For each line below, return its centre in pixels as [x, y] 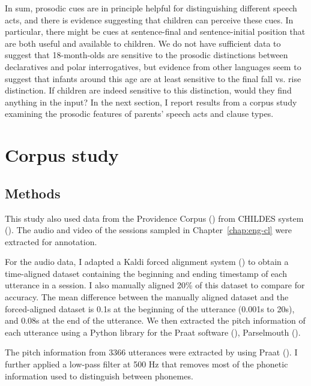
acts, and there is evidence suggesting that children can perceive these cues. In [149, 19]
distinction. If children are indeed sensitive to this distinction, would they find [148, 90]
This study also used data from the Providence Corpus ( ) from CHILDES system [154, 218]
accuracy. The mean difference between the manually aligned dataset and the [147, 297]
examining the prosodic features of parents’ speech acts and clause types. [139, 114]
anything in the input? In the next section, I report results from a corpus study [151, 102]
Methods [33, 193]
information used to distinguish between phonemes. [99, 376]
